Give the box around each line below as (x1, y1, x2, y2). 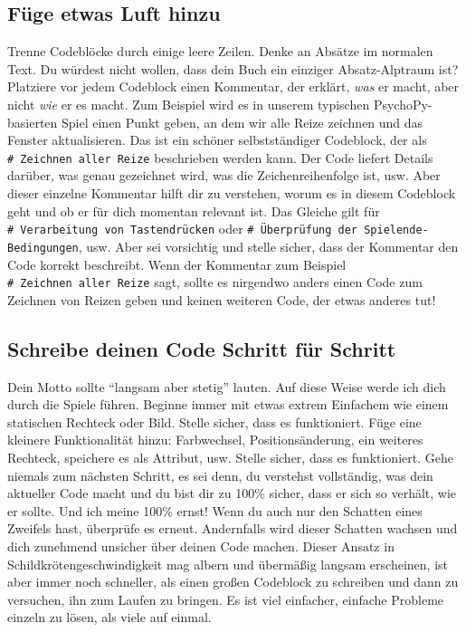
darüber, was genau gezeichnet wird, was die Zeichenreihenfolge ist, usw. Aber (7, 166, 441, 185)
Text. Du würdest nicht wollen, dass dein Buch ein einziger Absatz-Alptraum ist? (7, 59, 459, 78)
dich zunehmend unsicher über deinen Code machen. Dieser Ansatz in (7, 536, 395, 555)
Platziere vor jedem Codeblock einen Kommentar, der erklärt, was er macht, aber (7, 77, 460, 96)
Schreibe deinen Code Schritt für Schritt (7, 334, 396, 362)
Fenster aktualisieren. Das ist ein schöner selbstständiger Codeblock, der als (7, 130, 427, 149)
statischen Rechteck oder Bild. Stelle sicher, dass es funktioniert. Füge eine (7, 412, 422, 431)
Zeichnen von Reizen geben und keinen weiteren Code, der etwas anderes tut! (7, 290, 436, 309)
